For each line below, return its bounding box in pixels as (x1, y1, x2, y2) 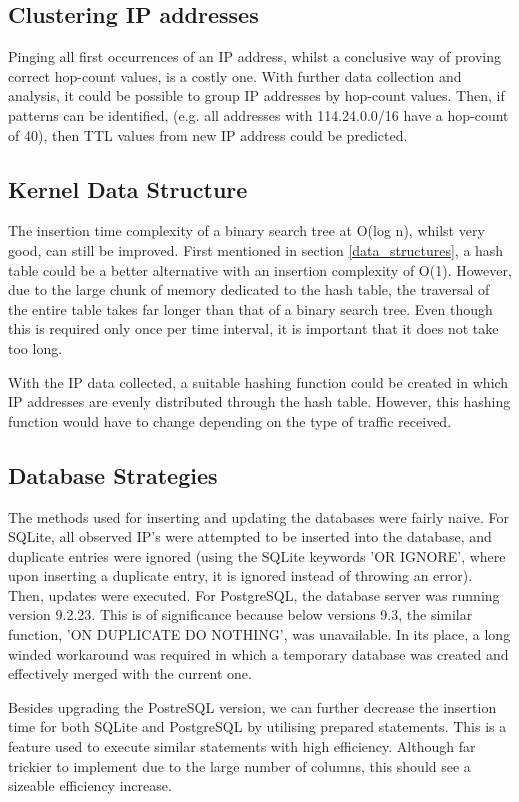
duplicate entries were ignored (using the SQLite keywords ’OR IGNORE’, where (8, 545, 506, 566)
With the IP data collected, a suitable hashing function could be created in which (8, 371, 509, 392)
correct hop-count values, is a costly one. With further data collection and (8, 65, 462, 86)
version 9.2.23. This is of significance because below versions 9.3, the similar (8, 604, 473, 625)
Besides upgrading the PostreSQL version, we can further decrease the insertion (8, 696, 497, 717)
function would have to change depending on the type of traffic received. (8, 410, 452, 431)
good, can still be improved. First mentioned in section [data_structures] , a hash (8, 239, 504, 260)
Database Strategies (8, 459, 218, 490)
